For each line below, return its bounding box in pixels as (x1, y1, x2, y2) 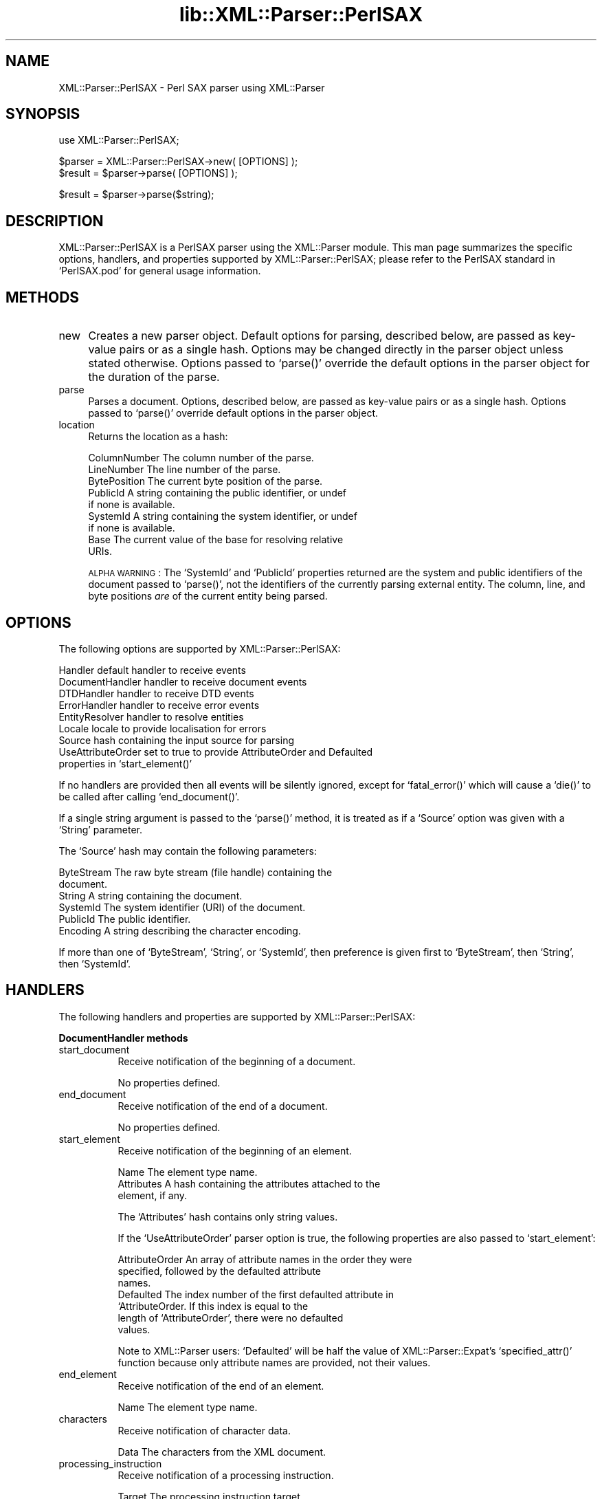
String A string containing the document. (58, 889, 243, 901)
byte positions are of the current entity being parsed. (88, 590, 328, 602)
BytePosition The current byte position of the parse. (88, 475, 323, 488)
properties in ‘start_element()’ (58, 757, 192, 769)
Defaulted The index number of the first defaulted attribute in (118, 1288, 394, 1300)
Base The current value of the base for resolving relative (88, 534, 344, 546)
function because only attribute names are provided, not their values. (118, 1356, 431, 1368)
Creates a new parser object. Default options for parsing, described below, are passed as (88, 329, 550, 343)
